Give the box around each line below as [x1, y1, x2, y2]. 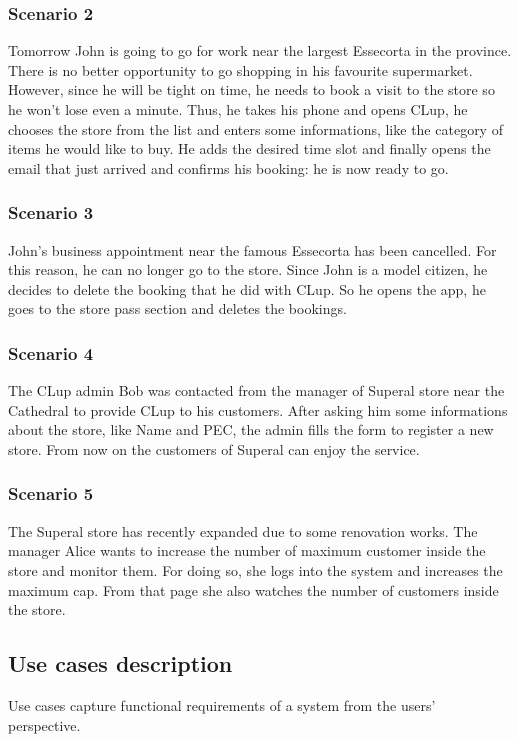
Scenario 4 [8, 340, 94, 365]
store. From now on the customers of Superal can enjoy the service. [8, 438, 420, 459]
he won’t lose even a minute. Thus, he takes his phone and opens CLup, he [8, 99, 468, 119]
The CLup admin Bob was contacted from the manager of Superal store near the [8, 380, 505, 401]
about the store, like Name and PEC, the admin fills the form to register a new [8, 419, 494, 440]
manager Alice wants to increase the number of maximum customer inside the [8, 540, 486, 561]
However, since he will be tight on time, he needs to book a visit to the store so [8, 79, 495, 100]
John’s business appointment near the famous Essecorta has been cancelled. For [8, 239, 497, 260]
